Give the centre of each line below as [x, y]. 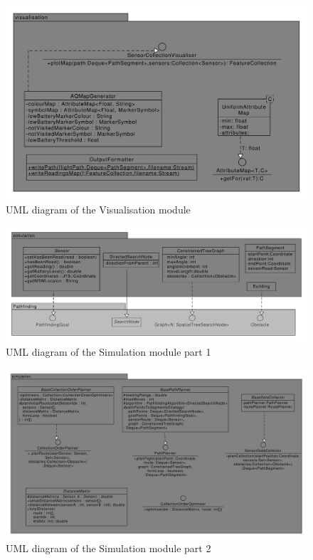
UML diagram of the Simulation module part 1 [108, 351]
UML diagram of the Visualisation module [98, 209]
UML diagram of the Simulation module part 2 [108, 548]
